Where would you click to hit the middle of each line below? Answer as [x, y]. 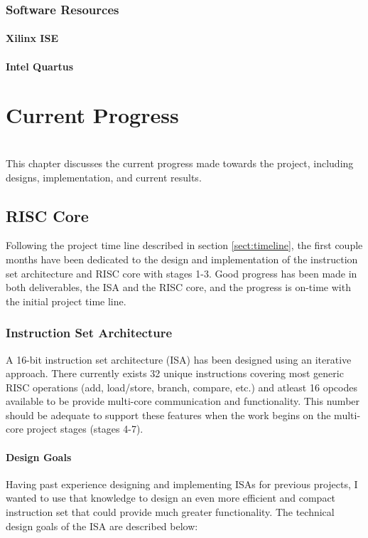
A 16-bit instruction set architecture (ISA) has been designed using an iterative [179, 359]
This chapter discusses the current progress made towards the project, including [180, 163]
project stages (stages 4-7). [85, 429]
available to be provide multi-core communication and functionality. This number [183, 401]
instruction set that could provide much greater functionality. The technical [170, 512]
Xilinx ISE [32, 38]
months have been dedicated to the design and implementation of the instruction [182, 259]
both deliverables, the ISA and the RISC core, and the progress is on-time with [178, 287]
